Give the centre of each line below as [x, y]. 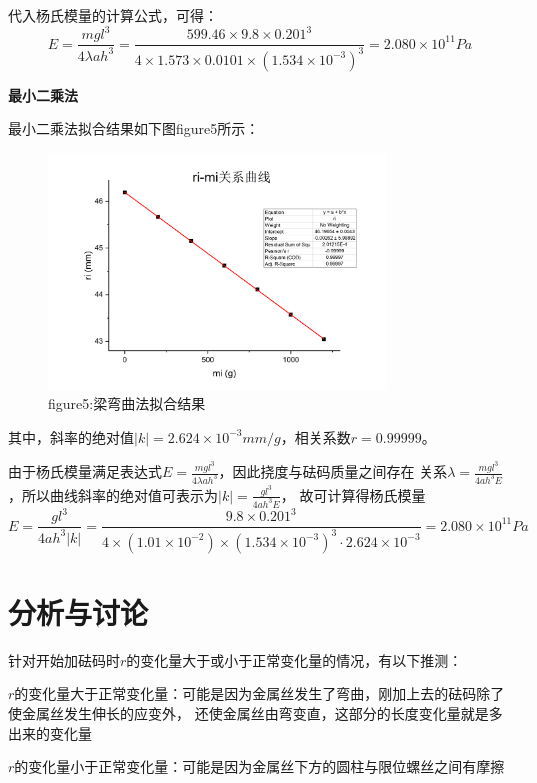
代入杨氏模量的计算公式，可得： [113, 15]
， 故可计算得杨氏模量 [353, 494]
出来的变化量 [50, 732]
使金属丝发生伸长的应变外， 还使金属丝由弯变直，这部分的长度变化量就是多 [255, 713]
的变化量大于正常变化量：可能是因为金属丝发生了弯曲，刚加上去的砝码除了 [259, 693]
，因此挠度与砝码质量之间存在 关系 [333, 471]
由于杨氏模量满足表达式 [85, 471]
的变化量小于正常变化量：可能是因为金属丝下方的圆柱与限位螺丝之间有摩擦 [259, 766]
